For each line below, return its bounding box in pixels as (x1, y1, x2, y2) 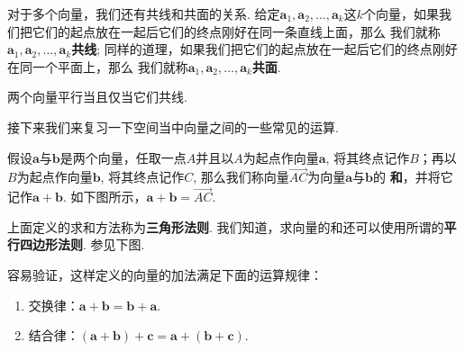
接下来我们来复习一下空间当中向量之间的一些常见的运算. (7, 117, 339, 136)
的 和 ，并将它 (373, 167, 453, 186)
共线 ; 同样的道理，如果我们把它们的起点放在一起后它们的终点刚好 (71, 40, 458, 58)
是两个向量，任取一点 (59, 148, 187, 166)
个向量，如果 (363, 4, 440, 22)
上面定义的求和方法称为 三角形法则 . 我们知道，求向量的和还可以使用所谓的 (7, 217, 444, 236)
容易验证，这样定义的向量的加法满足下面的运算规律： (7, 265, 323, 283)
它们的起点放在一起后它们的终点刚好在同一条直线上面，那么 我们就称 (32, 22, 441, 40)
